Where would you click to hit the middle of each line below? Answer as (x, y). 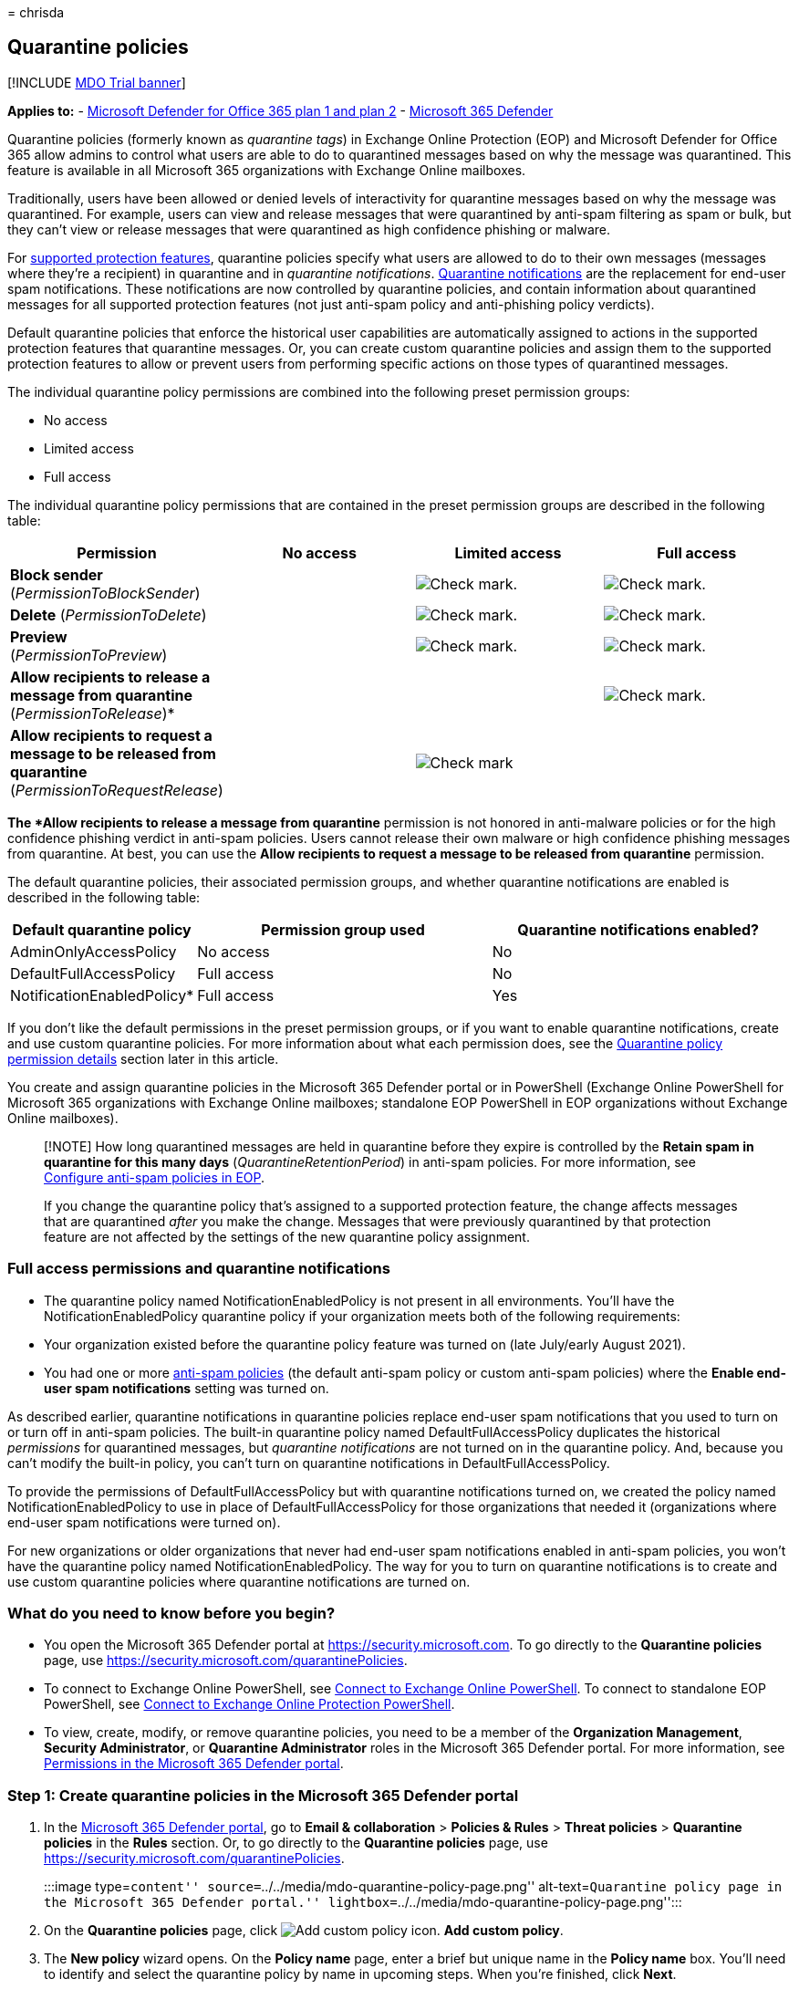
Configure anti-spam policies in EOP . (155, 1177)
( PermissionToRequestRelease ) (117, 790)
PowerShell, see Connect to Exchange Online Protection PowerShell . (249, 1704)
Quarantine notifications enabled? (638, 929)
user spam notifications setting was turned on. (187, 1388)
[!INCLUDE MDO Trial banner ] (97, 82)
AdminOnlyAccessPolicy (93, 951)
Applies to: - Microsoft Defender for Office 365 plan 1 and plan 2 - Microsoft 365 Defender (280, 110)
